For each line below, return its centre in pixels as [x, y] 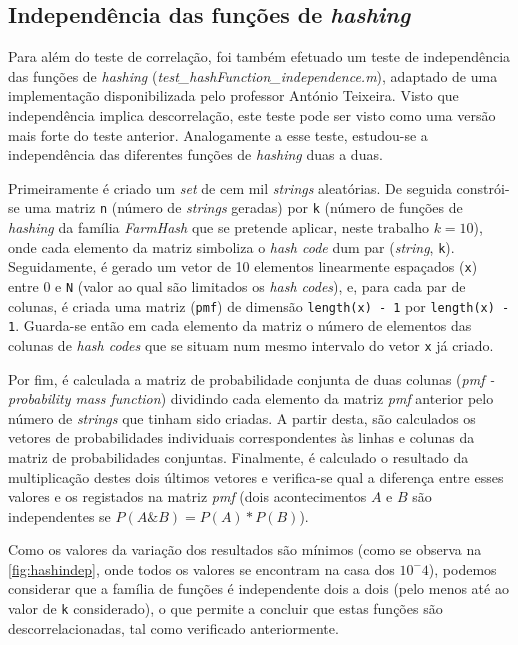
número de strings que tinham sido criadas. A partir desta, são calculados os [242, 417]
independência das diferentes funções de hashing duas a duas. [195, 154]
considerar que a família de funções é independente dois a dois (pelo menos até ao [258, 588]
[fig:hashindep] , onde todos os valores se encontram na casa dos [201, 568]
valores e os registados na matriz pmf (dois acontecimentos [187, 496]
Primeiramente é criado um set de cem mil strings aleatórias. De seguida [230, 187]
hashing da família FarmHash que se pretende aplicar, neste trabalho [218, 227]
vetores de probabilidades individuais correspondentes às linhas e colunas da [241, 437]
